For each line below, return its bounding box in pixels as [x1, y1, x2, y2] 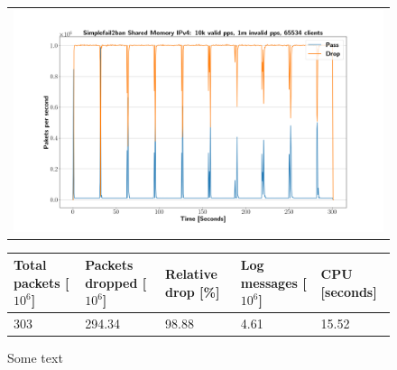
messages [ [240, 273, 307, 291]
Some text [7, 348, 63, 367]
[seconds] [320, 282, 377, 301]
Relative [165, 264, 217, 282]
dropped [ [85, 273, 147, 291]
